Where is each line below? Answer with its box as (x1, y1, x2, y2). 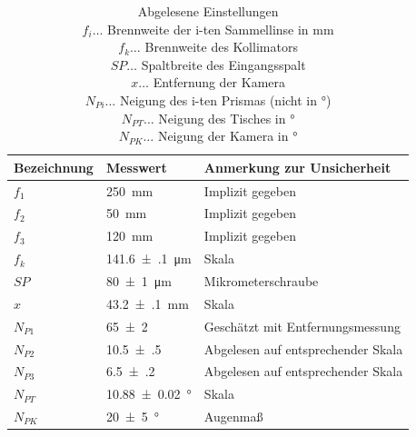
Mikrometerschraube (203, 271, 319, 290)
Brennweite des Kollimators (144, 37, 298, 56)
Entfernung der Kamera (153, 73, 286, 92)
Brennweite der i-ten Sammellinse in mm (107, 19, 334, 38)
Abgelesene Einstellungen (137, 2, 279, 20)
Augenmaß (203, 407, 263, 426)
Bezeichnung (14, 157, 94, 176)
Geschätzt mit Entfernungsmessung (203, 316, 401, 335)
